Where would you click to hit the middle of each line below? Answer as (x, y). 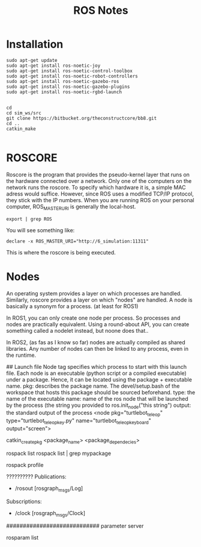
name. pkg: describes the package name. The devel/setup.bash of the (93, 386)
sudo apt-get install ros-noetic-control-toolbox (70, 71)
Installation (35, 44)
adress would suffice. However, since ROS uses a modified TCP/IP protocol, (100, 194)
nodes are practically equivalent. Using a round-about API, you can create (98, 324)
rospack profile (25, 465)
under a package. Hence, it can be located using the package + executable (99, 379)
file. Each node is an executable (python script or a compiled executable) (97, 373)
